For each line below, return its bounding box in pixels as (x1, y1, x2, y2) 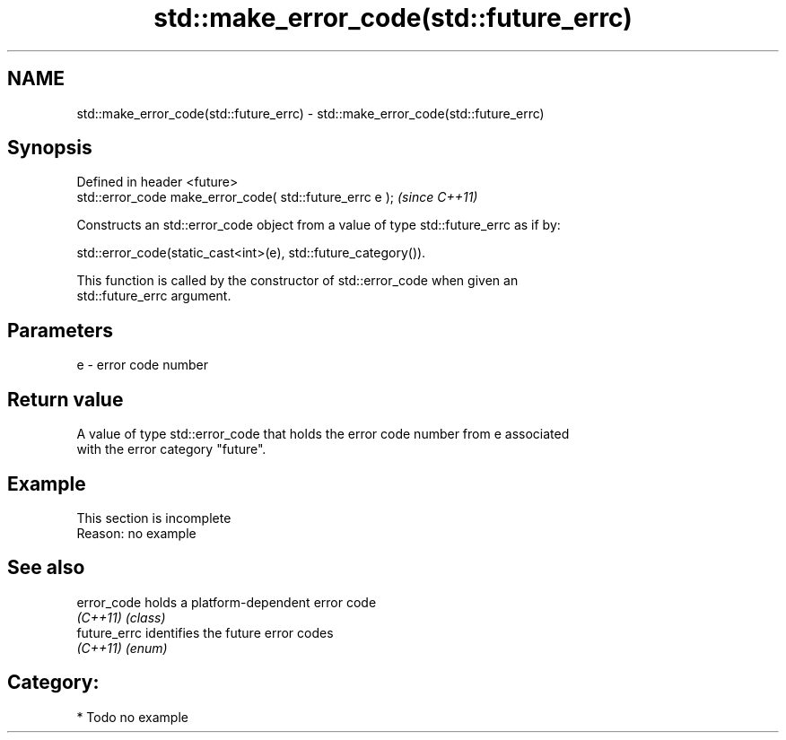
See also (7, 556, 85, 579)
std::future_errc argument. (76, 288, 231, 304)
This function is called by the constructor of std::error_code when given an (76, 273, 519, 289)
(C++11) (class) (76, 609, 166, 625)
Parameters (7, 318, 113, 342)
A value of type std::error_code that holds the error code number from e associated (76, 426, 570, 442)
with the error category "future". (76, 441, 266, 457)
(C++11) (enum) (76, 640, 168, 656)
